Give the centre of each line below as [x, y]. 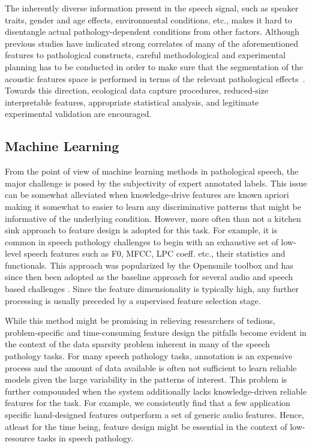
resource [20, 438]
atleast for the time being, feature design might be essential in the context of [146, 426]
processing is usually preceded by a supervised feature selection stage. [133, 300]
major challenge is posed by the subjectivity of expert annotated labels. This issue [156, 183]
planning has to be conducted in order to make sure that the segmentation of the [154, 66]
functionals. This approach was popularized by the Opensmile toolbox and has [149, 265]
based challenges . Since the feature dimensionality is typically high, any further [152, 289]
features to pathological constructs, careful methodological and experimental [145, 55]
